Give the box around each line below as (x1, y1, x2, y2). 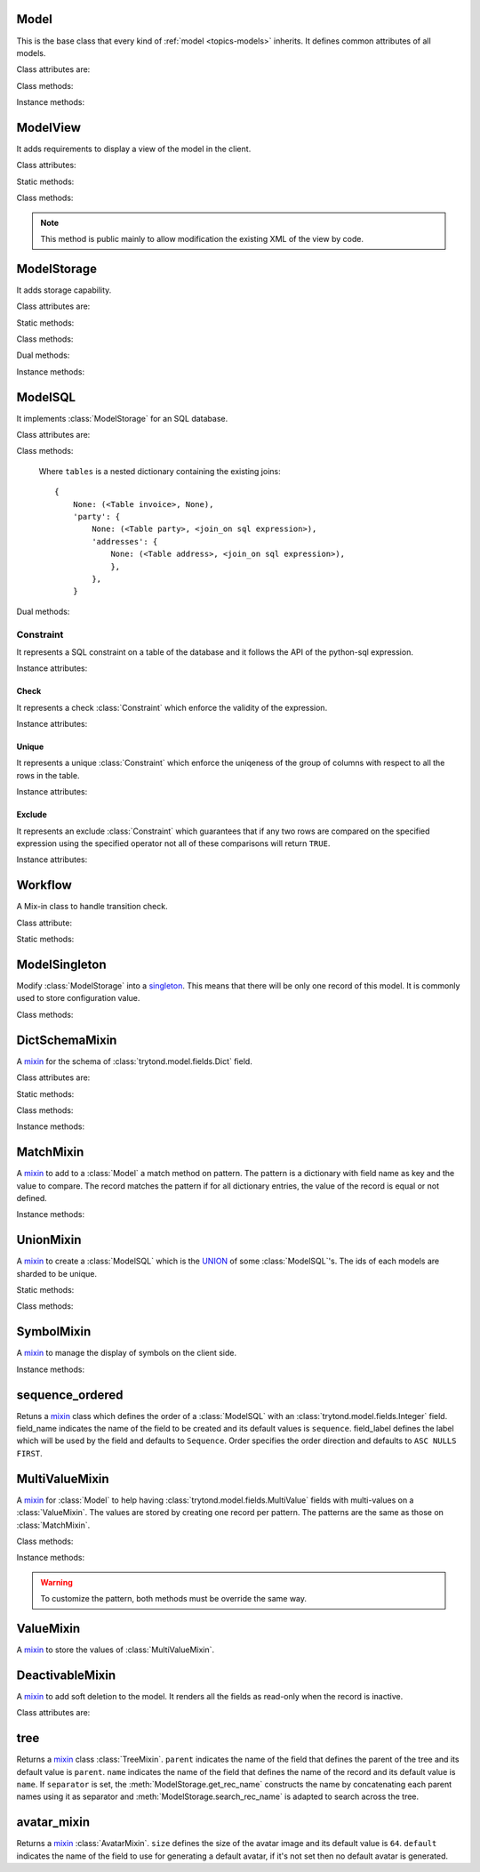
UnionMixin (16, 1232, 82, 1247)
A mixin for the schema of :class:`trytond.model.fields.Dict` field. (16, 1055, 252, 1067)
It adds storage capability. (16, 285, 112, 295)
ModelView (16, 120, 82, 135)
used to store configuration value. (16, 993, 140, 1004)
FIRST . (16, 1448, 44, 1458)
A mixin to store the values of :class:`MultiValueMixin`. (16, 1644, 215, 1655)
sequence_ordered (16, 1387, 124, 1402)
